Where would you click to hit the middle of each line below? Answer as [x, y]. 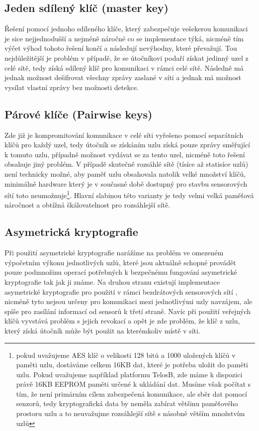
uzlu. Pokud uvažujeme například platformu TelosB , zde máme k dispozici [129, 374]
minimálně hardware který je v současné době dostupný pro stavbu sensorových [126, 183]
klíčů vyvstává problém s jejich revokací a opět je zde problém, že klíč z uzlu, [122, 321]
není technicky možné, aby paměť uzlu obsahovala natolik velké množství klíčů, [125, 173]
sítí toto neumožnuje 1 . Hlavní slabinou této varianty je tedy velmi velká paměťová [129, 194]
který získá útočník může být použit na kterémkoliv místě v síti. [102, 330]
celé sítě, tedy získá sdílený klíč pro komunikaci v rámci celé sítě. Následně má [124, 67]
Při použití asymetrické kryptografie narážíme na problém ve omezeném [114, 253]
